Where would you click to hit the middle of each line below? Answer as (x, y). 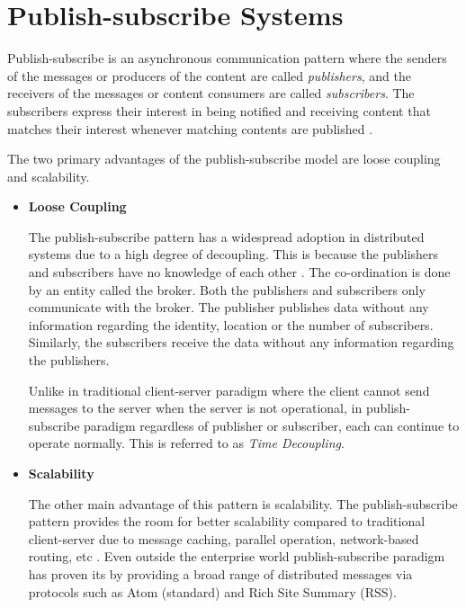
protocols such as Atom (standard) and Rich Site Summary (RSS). (212, 591)
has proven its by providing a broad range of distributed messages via (220, 573)
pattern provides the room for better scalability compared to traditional (227, 521)
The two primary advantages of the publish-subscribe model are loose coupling (224, 159)
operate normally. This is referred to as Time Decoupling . (186, 443)
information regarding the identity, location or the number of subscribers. (231, 324)
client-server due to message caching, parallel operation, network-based (224, 538)
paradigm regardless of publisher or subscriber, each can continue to (272, 425)
